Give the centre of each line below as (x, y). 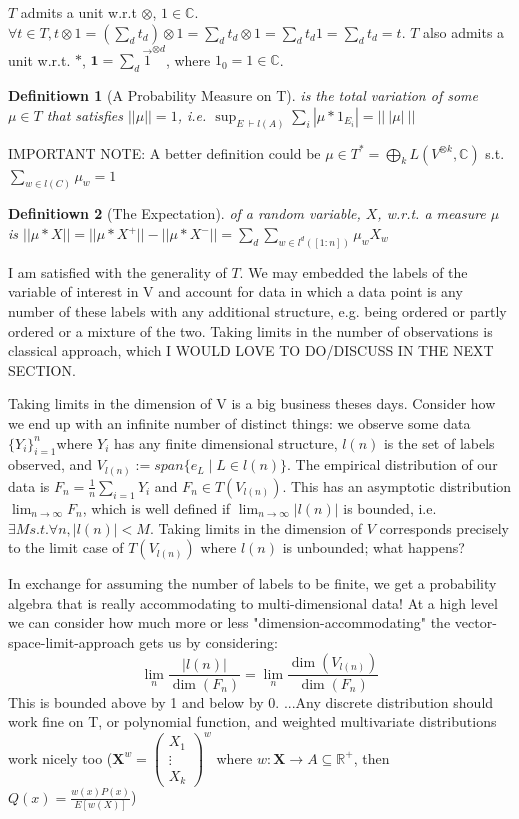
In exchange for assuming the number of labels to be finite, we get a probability (252, 583)
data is (29, 485)
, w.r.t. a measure (431, 213)
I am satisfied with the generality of (117, 271)
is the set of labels (439, 442)
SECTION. (42, 369)
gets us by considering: (208, 641)
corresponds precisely (444, 527)
